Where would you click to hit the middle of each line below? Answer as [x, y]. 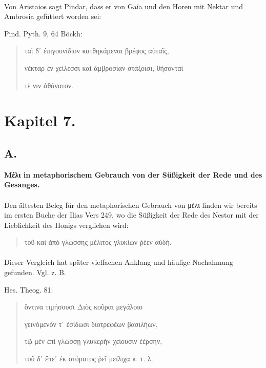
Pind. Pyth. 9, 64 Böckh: [43, 33]
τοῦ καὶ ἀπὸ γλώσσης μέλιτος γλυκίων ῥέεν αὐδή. [98, 242]
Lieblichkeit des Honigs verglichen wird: [66, 225]
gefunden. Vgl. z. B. [35, 272]
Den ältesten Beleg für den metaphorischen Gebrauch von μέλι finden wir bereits [131, 205]
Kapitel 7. [40, 120]
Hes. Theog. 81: [29, 289]
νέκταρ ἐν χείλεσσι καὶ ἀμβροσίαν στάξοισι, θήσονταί [104, 67]
